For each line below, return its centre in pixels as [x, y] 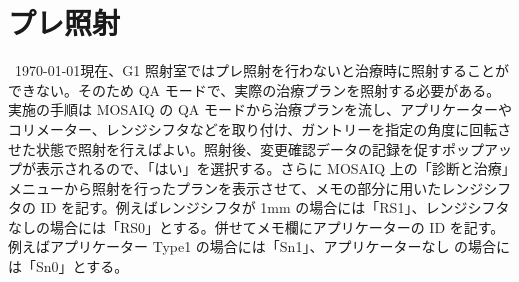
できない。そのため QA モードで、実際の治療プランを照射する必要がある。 [254, 89]
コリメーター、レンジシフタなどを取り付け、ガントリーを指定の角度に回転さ [260, 128]
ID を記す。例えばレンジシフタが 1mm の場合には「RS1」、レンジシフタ [275, 207]
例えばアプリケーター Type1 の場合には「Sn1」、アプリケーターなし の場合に [259, 246]
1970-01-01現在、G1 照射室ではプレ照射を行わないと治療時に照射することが [261, 70]
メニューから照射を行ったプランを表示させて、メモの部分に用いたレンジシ [253, 187]
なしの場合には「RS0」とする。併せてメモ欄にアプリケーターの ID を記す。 [256, 226]
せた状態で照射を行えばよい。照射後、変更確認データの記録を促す [225, 148]
